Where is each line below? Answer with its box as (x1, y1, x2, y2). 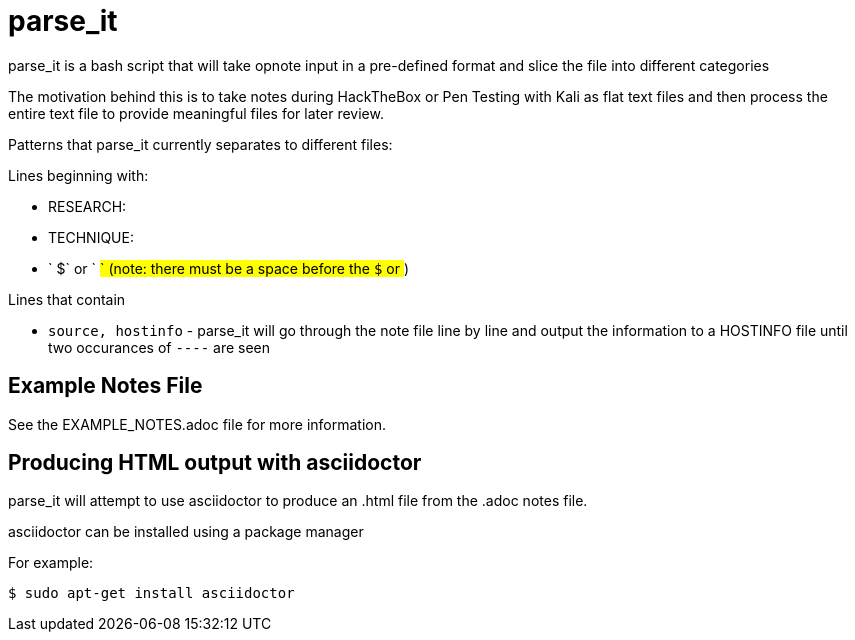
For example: (8, 554, 94, 572)
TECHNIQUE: (48, 228, 134, 246)
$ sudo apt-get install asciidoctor (8, 585, 295, 602)
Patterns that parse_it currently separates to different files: (8, 135, 393, 153)
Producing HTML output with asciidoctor (8, 450, 422, 476)
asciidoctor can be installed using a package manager (8, 523, 364, 541)
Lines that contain (8, 290, 126, 308)
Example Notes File (8, 373, 203, 399)
